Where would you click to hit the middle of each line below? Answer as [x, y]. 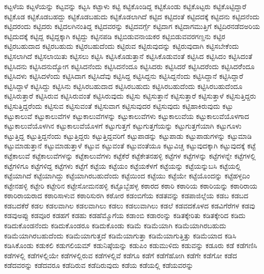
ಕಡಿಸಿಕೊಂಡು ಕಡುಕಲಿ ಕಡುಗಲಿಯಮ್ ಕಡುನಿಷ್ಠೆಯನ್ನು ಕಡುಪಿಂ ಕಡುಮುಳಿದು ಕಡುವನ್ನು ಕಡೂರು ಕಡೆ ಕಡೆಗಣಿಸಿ [131, 245]
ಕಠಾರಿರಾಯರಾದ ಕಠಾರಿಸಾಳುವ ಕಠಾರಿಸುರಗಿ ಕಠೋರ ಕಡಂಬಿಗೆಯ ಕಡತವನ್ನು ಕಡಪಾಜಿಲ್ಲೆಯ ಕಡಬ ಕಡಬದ [126, 195]
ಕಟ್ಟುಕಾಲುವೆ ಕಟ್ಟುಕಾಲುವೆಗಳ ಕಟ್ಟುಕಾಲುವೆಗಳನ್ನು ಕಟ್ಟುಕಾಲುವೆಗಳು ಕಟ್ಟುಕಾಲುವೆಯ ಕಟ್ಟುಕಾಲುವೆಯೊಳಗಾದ [127, 116]
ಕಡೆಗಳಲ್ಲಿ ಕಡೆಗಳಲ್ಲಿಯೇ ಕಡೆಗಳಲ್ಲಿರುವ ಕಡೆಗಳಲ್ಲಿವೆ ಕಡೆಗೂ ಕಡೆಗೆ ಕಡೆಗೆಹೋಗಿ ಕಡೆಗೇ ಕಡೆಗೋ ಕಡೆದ [121, 255]
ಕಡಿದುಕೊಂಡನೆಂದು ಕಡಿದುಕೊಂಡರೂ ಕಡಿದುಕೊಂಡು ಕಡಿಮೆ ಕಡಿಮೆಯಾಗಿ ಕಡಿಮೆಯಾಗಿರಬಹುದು [115, 225]
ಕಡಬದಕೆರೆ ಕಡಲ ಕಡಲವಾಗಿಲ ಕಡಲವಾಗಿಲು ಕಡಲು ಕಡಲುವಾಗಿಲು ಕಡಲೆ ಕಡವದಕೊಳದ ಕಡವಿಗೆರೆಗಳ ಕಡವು [130, 205]
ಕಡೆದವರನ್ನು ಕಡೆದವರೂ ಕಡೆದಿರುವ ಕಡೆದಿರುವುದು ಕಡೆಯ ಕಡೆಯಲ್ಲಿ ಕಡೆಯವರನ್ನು [99, 265]
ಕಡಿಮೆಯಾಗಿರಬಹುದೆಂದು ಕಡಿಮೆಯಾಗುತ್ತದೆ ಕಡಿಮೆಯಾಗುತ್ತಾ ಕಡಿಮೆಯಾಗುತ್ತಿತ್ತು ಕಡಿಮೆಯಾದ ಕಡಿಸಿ [120, 235]
